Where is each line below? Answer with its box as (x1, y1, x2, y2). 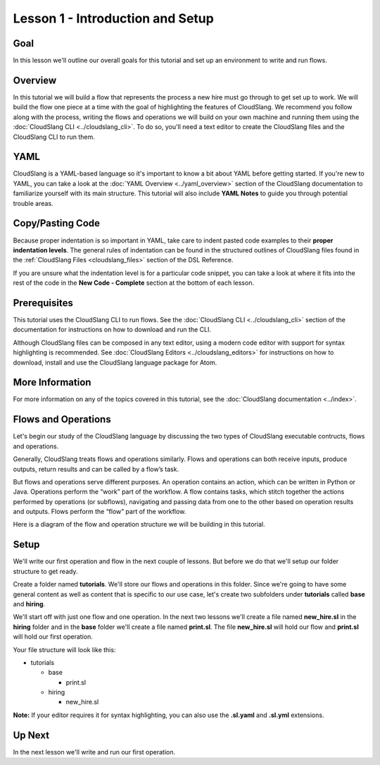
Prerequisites (13, 297, 73, 309)
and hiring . (13, 599, 46, 608)
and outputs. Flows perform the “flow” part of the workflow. (13, 508, 186, 516)
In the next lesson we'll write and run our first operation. (13, 747, 176, 756)
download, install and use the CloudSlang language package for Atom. (13, 358, 217, 367)
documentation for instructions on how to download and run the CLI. (13, 325, 211, 334)
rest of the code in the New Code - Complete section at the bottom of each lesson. (13, 279, 255, 287)
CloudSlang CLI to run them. (13, 133, 95, 141)
